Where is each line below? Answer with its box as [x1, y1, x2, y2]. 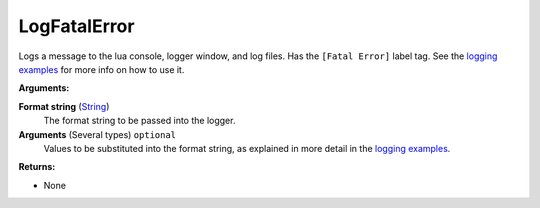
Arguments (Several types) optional [18, 128, 177, 140]
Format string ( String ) [18, 100, 110, 112]
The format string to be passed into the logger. [43, 115, 236, 127]
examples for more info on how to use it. [18, 63, 185, 75]
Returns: [18, 161, 56, 173]
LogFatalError [18, 15, 135, 37]
